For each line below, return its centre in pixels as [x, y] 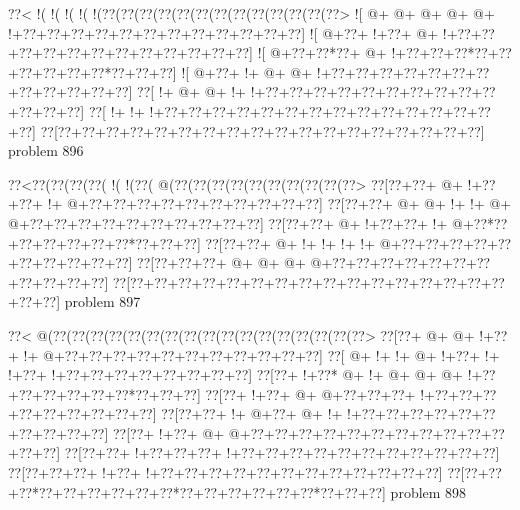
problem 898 [428, 491]
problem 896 [46, 150]
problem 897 [102, 301]
